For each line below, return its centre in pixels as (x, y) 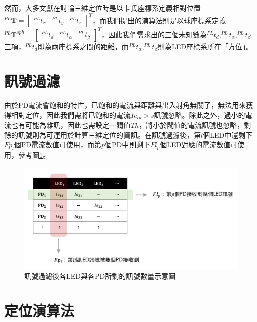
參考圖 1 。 (34, 155)
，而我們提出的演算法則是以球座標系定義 (159, 20)
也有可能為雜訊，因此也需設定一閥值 (71, 125)
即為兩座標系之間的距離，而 (83, 46)
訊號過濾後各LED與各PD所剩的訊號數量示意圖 (100, 276)
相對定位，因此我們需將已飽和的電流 (71, 115)
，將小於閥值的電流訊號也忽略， (191, 125)
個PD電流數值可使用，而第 (57, 145)
